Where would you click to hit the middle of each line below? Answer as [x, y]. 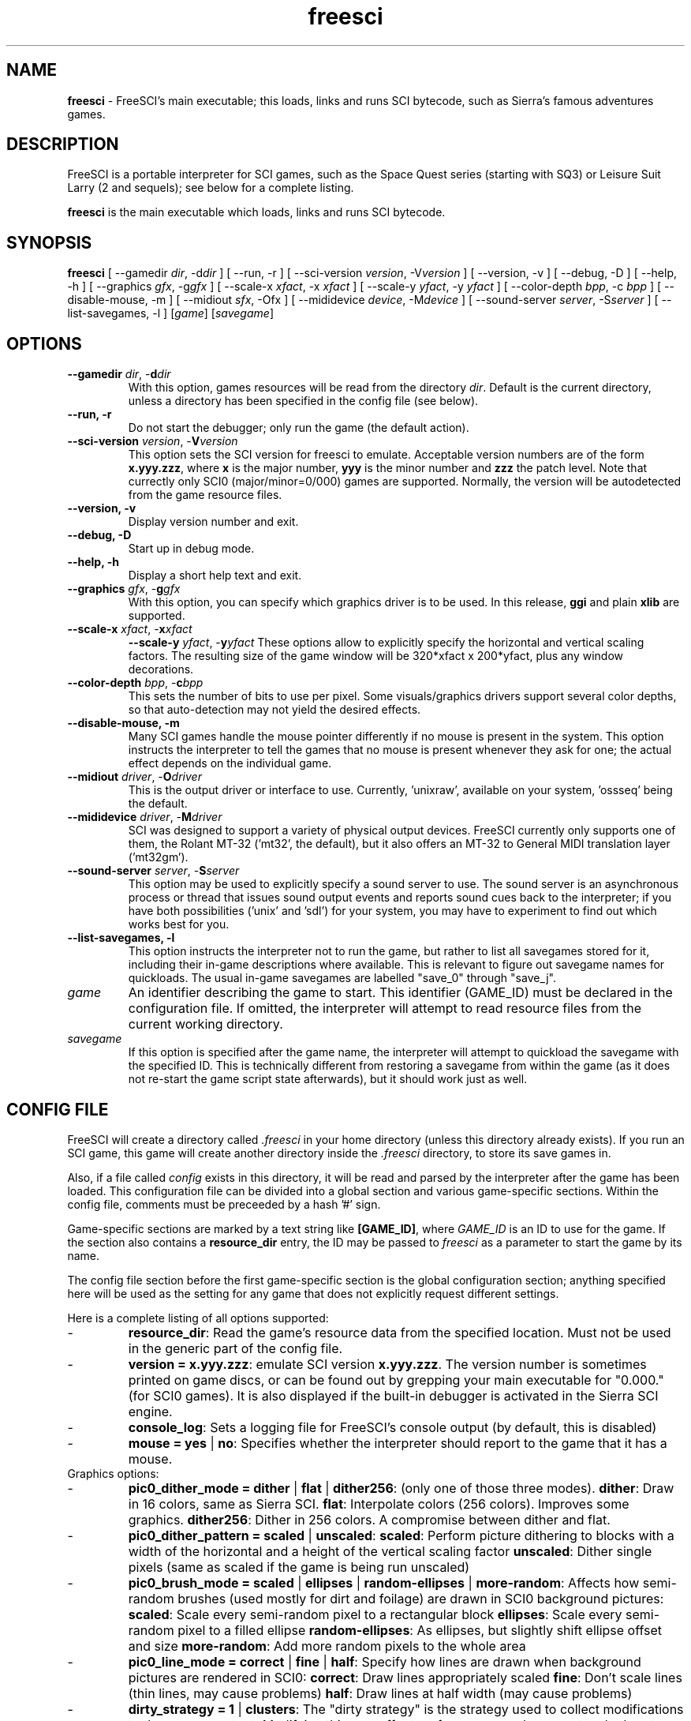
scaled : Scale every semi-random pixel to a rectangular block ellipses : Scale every [375, 1614]
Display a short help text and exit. [215, 576]
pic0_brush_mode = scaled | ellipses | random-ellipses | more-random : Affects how [384, 1582]
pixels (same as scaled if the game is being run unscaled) [299, 1567]
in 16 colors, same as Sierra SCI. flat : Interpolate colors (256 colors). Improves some [379, 1504]
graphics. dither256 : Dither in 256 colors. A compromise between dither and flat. [369, 1519]
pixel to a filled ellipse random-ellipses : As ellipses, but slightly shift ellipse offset [420, 1630]
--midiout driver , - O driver [134, 777]
